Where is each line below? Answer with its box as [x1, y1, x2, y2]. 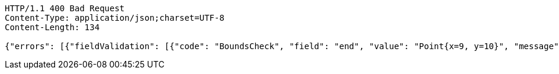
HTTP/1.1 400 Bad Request [5, 4, 125, 13]
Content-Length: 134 [5, 22, 100, 32]
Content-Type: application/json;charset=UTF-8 [5, 13, 224, 22]
